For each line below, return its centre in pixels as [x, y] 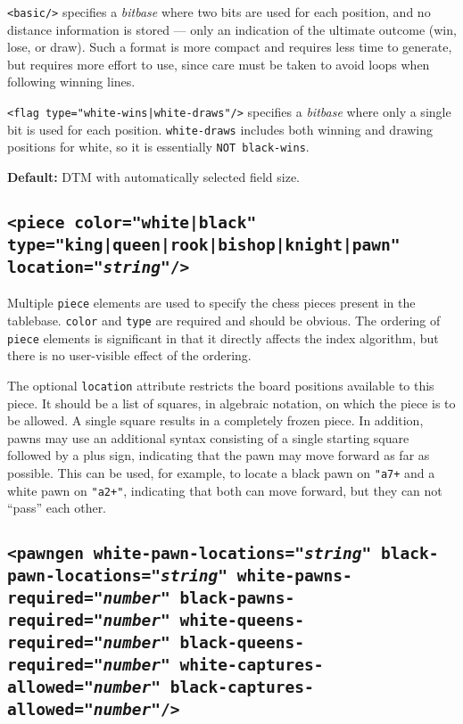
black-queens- [242, 643]
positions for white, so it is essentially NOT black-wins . [158, 147]
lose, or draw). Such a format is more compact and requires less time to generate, [230, 47]
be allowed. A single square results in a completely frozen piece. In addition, [215, 420]
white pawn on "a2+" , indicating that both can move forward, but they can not [225, 490]
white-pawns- [294, 576]
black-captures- [242, 687]
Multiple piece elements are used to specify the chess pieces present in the [211, 303]
